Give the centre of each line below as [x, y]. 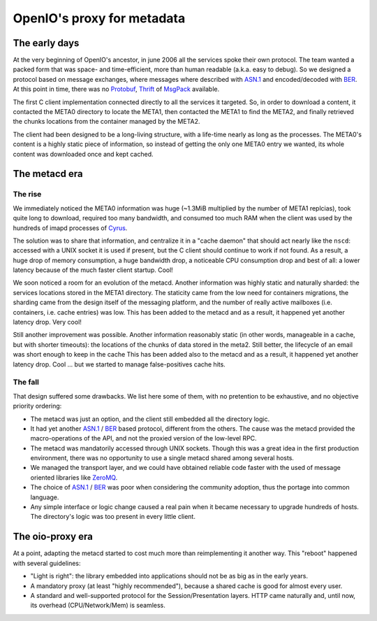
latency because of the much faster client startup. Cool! [93, 270]
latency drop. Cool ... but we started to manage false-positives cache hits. [119, 364]
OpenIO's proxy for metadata [99, 18]
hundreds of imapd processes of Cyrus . [70, 228]
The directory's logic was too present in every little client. [113, 517]
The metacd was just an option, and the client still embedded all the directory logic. [150, 419]
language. [45, 497]
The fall [26, 383]
